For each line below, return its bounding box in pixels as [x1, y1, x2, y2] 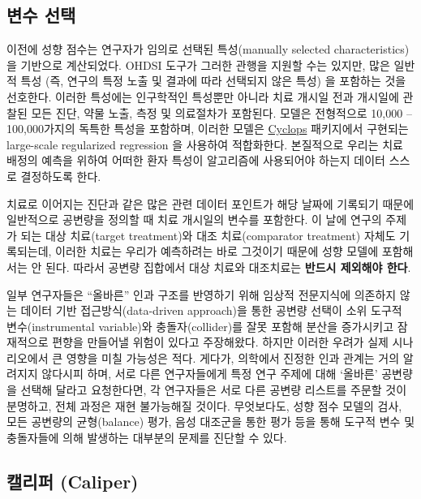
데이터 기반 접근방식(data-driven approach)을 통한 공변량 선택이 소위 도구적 [20, 302, 402, 319]
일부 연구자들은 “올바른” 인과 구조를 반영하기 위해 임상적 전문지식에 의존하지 [6, 286, 397, 303]
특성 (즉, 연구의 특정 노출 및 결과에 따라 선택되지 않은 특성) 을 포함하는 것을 [20, 72, 406, 89]
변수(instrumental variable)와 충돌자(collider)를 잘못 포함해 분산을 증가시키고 [6, 317, 394, 334]
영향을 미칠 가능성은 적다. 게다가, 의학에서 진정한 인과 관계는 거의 [66, 349, 400, 366]
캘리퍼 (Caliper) [6, 468, 139, 493]
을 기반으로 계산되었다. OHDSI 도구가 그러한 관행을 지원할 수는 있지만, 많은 [6, 56, 390, 73]
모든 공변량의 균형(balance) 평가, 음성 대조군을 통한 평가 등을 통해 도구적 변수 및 [6, 413, 415, 430]
